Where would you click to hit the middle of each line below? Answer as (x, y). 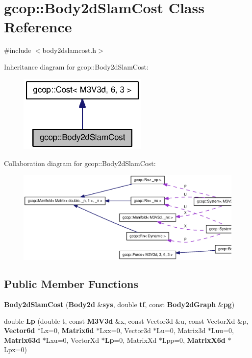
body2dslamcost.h (69, 50)
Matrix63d (22, 340)
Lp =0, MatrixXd (131, 340)
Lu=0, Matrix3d (181, 330)
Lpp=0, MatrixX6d (194, 340)
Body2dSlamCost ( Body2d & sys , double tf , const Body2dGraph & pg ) (119, 304)
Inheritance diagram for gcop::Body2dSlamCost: (76, 66)
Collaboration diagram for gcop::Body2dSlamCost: (80, 163)
